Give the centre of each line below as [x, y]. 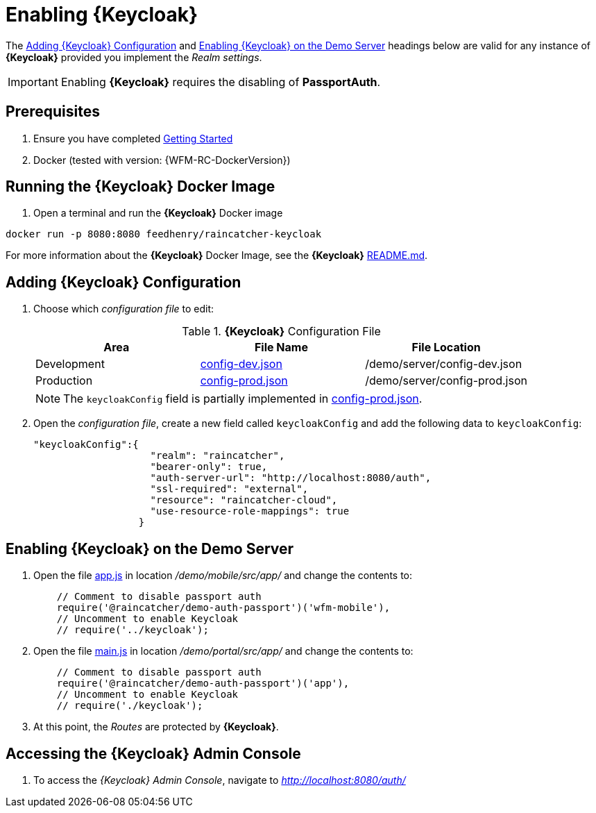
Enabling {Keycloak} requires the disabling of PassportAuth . [221, 82]
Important [33, 82]
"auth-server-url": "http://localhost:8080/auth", [291, 478]
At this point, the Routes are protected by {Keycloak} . [156, 727]
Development [70, 364]
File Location [446, 347]
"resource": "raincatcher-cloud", [244, 500]
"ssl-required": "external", [229, 489]
